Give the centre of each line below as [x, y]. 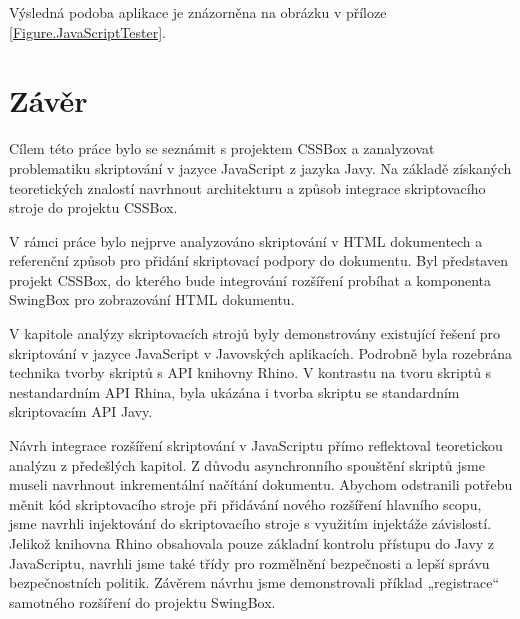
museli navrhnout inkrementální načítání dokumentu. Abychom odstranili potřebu [261, 484]
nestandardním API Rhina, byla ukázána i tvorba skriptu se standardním [234, 391]
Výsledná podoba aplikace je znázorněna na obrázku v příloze [198, 12]
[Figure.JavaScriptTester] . [87, 31]
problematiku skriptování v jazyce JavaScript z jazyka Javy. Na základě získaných [260, 167]
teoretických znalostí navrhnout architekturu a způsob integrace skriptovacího [247, 187]
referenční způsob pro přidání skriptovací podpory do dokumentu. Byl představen [258, 260]
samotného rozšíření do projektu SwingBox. [142, 601]
